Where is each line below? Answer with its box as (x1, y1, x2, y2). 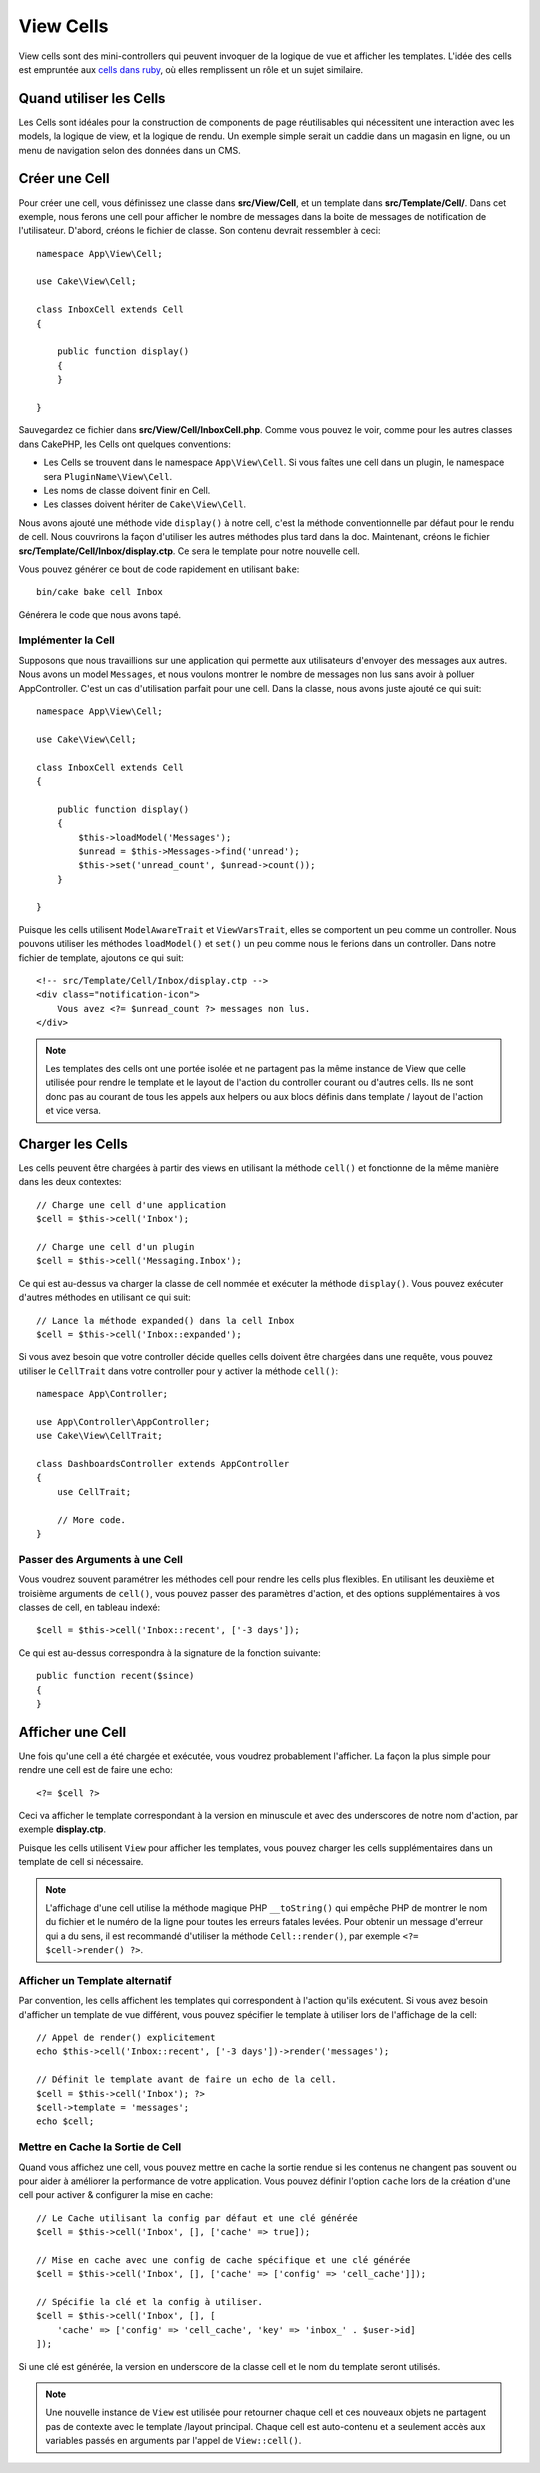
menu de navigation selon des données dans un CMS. (18, 144, 241, 156)
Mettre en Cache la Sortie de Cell (18, 2140, 182, 2154)
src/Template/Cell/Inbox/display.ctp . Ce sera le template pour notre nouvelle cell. (18, 545, 360, 557)
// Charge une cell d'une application (36, 1199, 227, 1210)
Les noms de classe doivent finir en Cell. (43, 484, 211, 496)
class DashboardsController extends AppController (36, 1458, 290, 1470)
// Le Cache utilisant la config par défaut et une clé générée (36, 2212, 359, 2224)
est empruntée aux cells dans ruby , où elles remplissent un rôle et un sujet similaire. (18, 63, 364, 75)
